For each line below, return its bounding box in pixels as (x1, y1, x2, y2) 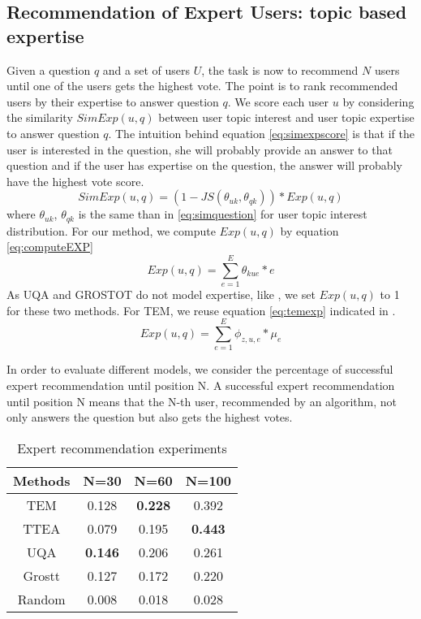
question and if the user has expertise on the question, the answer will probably (6, 157, 402, 174)
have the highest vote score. (6, 172, 144, 189)
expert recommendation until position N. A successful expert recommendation (6, 377, 395, 394)
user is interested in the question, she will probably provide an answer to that (6, 141, 393, 158)
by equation (280, 222, 339, 239)
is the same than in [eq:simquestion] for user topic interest (78, 206, 367, 223)
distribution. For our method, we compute (6, 222, 216, 239)
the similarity (6, 109, 73, 126)
